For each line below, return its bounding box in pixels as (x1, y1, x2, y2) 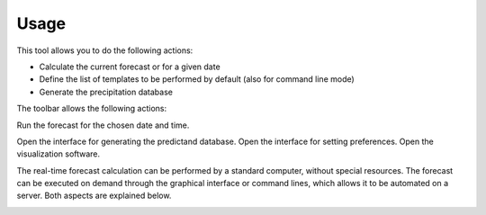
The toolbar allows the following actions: (16, 103, 166, 114)
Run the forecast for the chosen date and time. (16, 120, 190, 130)
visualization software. (16, 148, 101, 159)
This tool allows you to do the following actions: (16, 45, 193, 56)
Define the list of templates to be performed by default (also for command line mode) (39, 74, 355, 85)
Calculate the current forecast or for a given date (39, 61, 220, 72)
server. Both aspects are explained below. (16, 190, 172, 202)
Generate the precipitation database (39, 86, 173, 97)
